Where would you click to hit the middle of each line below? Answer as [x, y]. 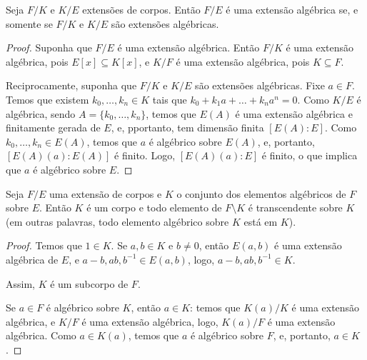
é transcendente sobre [295, 207]
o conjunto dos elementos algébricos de [261, 193]
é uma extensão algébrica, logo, [150, 321]
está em [261, 221]
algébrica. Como [41, 335]
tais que [170, 99]
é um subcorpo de [89, 283]
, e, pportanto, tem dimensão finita [187, 127]
